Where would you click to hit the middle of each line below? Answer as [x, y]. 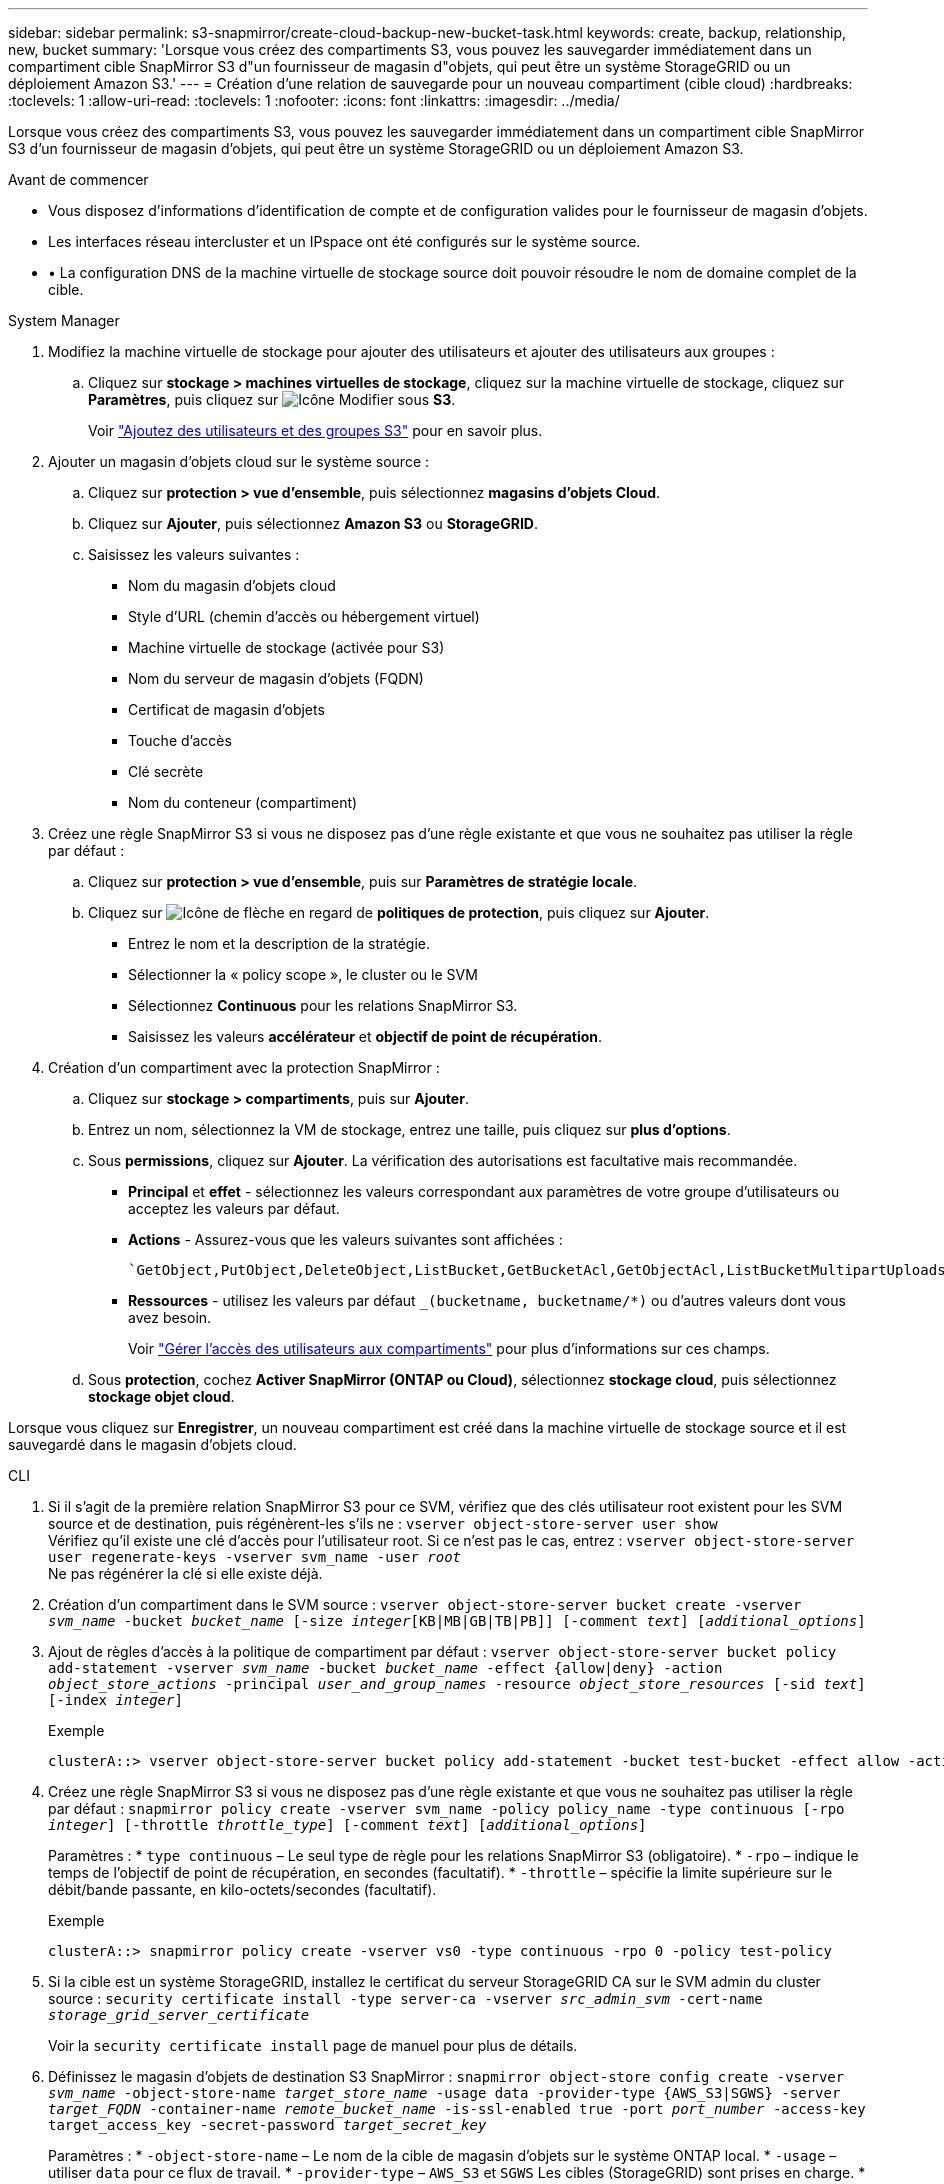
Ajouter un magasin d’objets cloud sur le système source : [239, 461]
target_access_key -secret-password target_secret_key [267, 2125]
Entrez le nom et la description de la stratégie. [279, 943]
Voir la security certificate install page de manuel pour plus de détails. [313, 2045]
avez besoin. [170, 1317]
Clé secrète [166, 771]
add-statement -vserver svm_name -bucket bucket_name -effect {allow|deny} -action [385, 1668]
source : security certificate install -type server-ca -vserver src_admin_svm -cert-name [405, 1998]
